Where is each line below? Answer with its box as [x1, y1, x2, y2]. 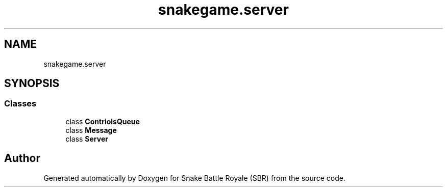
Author [4, 152, 40, 165]
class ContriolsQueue [65, 117, 140, 126]
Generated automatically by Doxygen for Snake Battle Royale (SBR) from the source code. [43, 173, 346, 182]
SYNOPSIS [4, 77, 60, 90]
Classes [4, 98, 37, 109]
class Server [65, 134, 108, 143]
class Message [65, 125, 117, 134]
